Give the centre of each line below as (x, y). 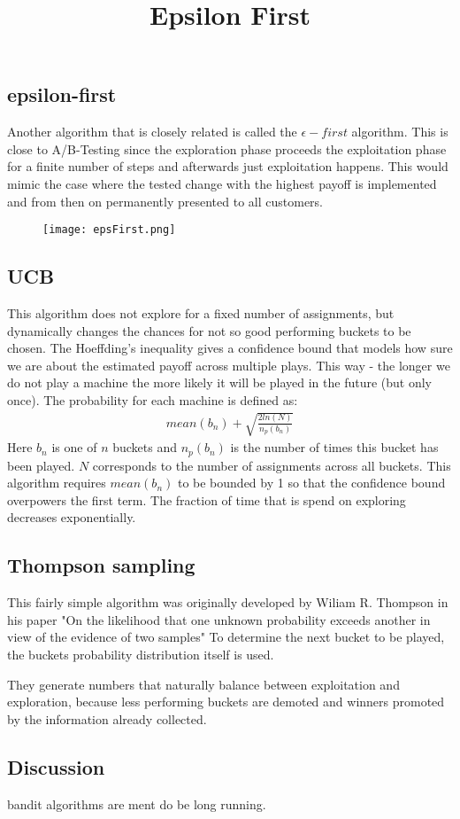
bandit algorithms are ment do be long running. (137, 803)
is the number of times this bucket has (334, 447)
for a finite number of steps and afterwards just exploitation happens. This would (228, 166)
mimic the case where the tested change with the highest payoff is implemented (222, 183)
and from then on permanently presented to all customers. (165, 201)
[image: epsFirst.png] (109, 230)
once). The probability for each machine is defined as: (153, 399)
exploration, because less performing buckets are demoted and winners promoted (226, 702)
